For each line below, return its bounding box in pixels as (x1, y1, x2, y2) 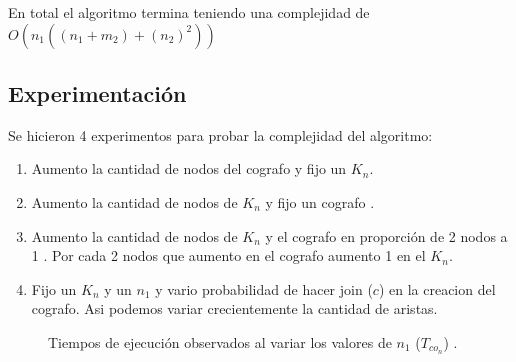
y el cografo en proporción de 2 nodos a (265, 225, 508, 246)
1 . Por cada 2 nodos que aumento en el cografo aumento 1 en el (31, 245, 426, 266)
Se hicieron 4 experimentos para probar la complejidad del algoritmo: (8, 124, 433, 145)
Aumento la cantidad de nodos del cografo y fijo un (31, 158, 347, 179)
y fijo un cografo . (265, 191, 375, 212)
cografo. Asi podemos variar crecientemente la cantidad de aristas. (31, 298, 438, 319)
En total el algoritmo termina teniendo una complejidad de (8, 2, 370, 22)
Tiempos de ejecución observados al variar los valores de (48, 331, 392, 352)
